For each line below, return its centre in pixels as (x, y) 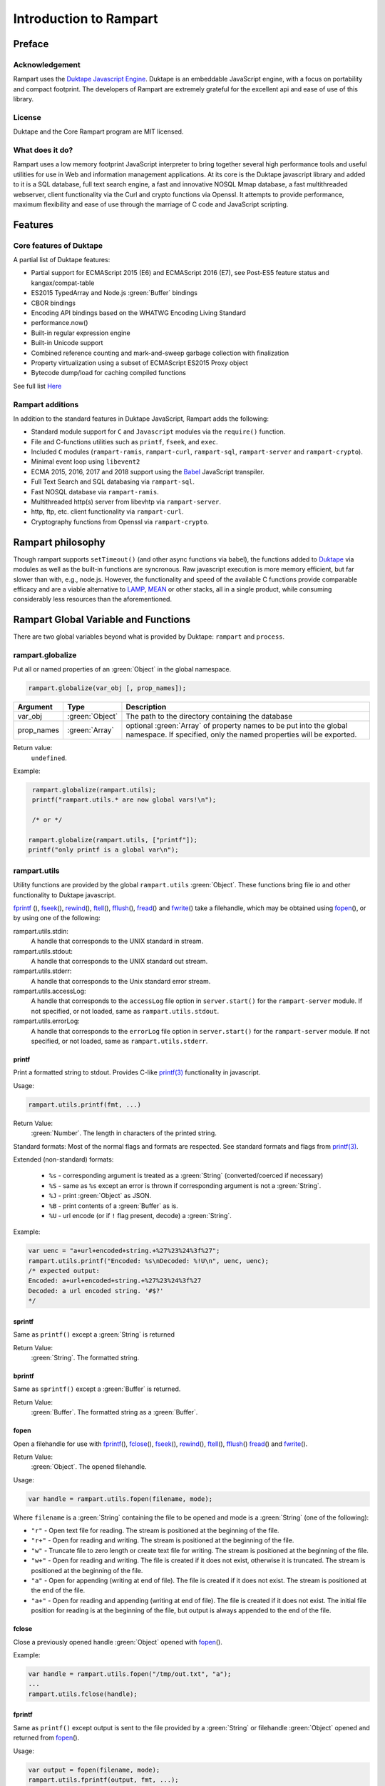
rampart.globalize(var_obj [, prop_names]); (107, 688)
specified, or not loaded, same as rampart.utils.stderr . (119, 1041)
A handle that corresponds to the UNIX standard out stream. (119, 961)
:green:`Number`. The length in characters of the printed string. (124, 1133)
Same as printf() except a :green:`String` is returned (94, 1334)
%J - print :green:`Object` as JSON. (100, 1196)
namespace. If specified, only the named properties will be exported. (241, 734)
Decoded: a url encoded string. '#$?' (96, 1291)
